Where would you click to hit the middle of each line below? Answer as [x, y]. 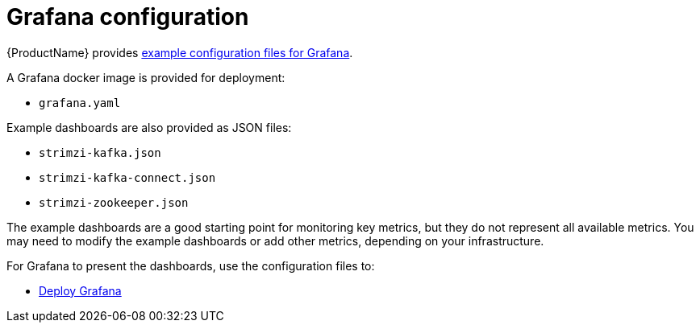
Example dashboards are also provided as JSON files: [149, 127]
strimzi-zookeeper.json [114, 202]
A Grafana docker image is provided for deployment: [146, 77]
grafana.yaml [80, 103]
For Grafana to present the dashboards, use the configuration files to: [191, 265]
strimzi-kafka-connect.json [127, 177]
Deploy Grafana [80, 290]
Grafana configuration [128, 17]
